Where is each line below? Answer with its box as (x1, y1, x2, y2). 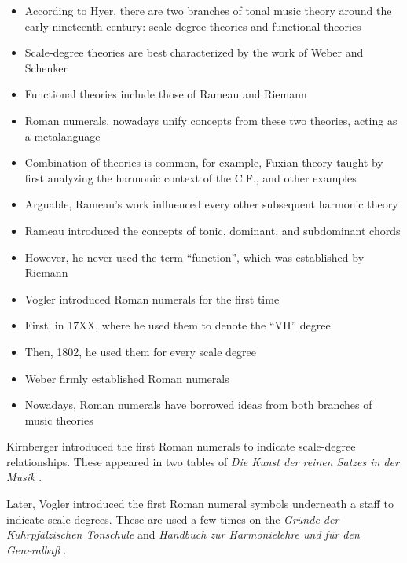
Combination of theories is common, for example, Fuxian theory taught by (24, 154, 383, 171)
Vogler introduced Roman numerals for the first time (24, 290, 280, 307)
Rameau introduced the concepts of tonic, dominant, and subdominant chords (24, 222, 401, 238)
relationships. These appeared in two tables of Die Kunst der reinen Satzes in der (6, 453, 399, 469)
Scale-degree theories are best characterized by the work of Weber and (24, 44, 364, 61)
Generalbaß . (6, 541, 67, 557)
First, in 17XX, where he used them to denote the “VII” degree (24, 317, 331, 333)
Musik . (6, 469, 42, 485)
